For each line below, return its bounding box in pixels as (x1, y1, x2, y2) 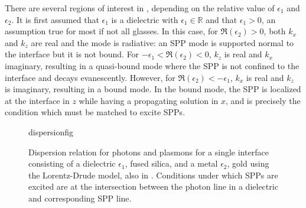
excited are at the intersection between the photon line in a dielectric (28, 180, 278, 193)
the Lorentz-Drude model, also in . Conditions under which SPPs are (28, 168, 278, 181)
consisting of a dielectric (28, 157, 116, 170)
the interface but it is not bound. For (5, 48, 139, 60)
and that (206, 13, 237, 25)
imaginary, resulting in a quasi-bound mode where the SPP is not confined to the (5, 59, 300, 71)
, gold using (227, 157, 269, 170)
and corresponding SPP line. (28, 191, 132, 204)
